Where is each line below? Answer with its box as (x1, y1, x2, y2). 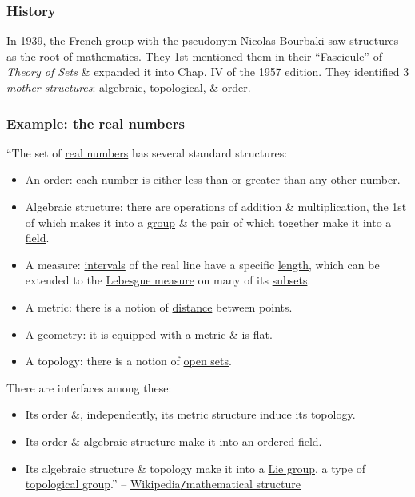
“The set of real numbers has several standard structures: (6, 144, 288, 161)
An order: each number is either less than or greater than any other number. (25, 171, 401, 188)
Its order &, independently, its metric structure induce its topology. (25, 406, 356, 423)
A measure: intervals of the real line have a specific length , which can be (25, 256, 380, 272)
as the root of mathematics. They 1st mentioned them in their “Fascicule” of (6, 47, 382, 64)
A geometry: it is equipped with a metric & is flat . (25, 325, 273, 342)
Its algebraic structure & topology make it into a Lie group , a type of (25, 459, 365, 476)
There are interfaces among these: (6, 379, 172, 396)
